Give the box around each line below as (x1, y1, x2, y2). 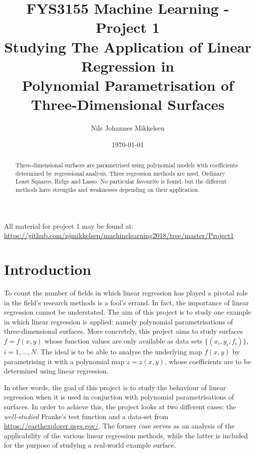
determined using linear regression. (4, 366, 109, 376)
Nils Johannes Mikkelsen (90, 123, 165, 133)
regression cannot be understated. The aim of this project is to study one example (4, 307, 252, 317)
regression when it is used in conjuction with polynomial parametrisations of (4, 392, 234, 402)
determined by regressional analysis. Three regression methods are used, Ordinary (15, 169, 225, 177)
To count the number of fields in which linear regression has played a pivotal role (4, 287, 248, 297)
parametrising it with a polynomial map (4, 356, 125, 366)
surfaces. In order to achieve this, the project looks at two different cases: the (4, 401, 236, 411)
